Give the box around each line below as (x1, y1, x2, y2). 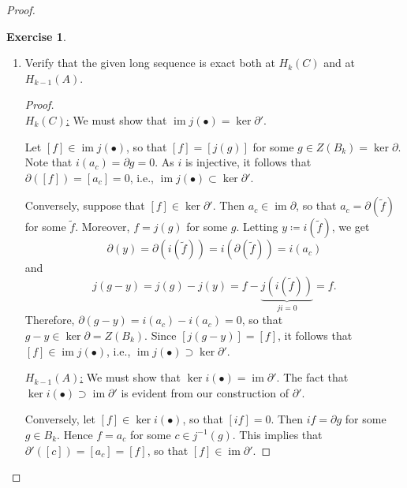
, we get (331, 218, 370, 235)
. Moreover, (75, 218, 130, 235)
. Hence (57, 426, 93, 442)
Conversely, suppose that (24, 197, 145, 214)
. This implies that (232, 426, 323, 442)
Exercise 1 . (6, 28, 66, 44)
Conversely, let (24, 411, 95, 427)
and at (323, 54, 355, 71)
